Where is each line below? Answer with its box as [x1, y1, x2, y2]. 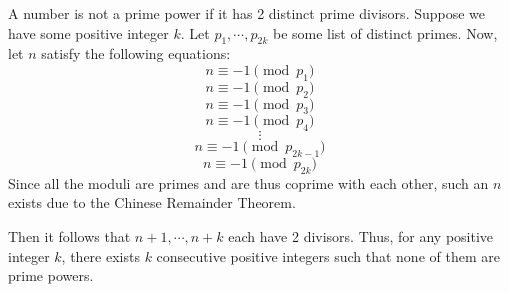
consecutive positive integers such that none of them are [156, 245, 500, 266]
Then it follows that [8, 225, 131, 246]
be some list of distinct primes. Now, [272, 22, 498, 43]
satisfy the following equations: [41, 43, 231, 64]
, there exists [61, 245, 140, 266]
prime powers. [8, 265, 94, 286]
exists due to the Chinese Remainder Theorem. [8, 192, 296, 213]
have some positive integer [8, 22, 169, 43]
